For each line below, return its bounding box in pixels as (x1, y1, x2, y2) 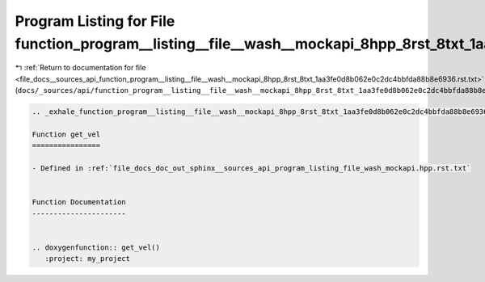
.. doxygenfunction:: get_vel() (32, 242, 161, 252)
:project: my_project (44, 255, 131, 263)
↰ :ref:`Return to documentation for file (15, 63, 146, 73)
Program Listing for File (15, 12, 175, 30)
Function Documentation (32, 198, 127, 207)
